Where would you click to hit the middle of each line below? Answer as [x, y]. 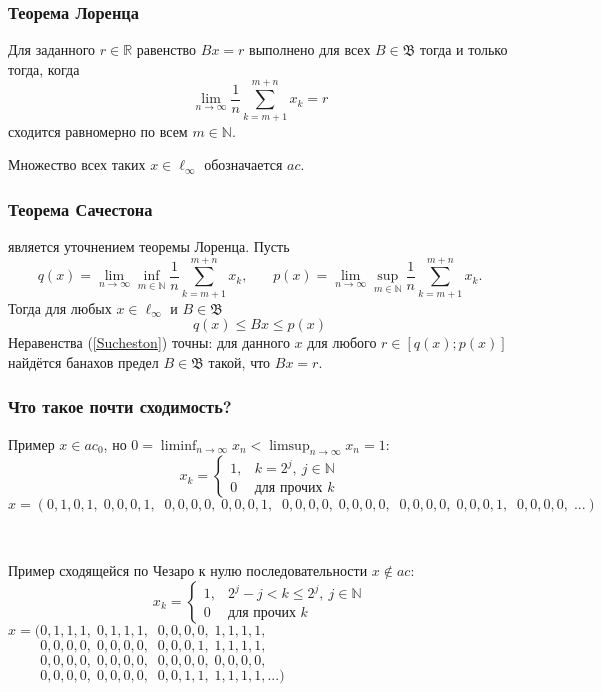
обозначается [243, 164]
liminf [178, 445]
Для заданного [52, 49]
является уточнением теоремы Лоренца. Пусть [149, 245]
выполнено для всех [310, 49]
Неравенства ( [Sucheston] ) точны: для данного [149, 342]
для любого [342, 342]
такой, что [239, 361]
